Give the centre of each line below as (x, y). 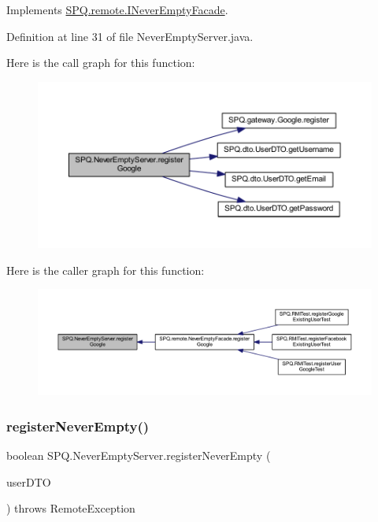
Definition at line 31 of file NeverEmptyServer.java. (130, 36)
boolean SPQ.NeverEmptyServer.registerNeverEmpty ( (139, 455)
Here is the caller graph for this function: (106, 270)
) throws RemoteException (71, 508)
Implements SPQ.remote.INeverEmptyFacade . (117, 9)
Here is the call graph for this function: (101, 63)
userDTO (29, 481)
